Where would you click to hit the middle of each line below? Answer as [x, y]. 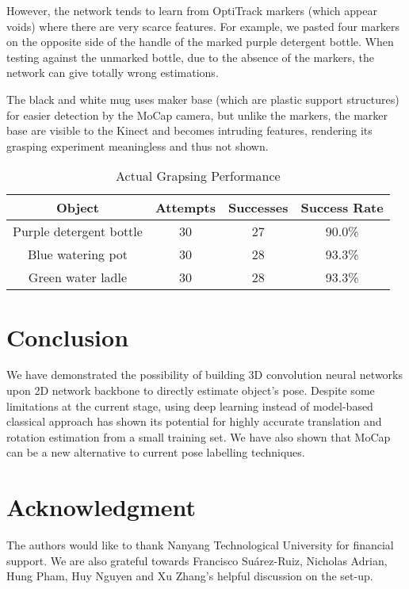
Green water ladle [78, 277]
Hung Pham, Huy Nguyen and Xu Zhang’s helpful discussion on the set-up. [190, 576]
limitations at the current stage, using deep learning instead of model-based [190, 405]
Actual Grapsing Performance [198, 176]
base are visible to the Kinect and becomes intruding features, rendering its [189, 130]
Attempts [185, 208]
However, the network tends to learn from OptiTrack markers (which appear [192, 10]
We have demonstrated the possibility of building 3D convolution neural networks [204, 375]
